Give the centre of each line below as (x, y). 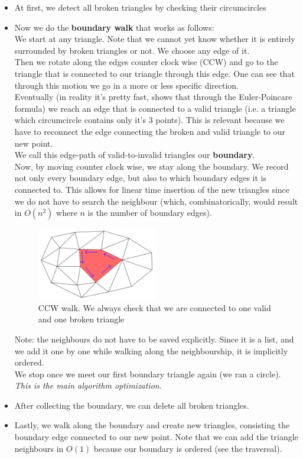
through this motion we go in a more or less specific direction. (127, 85)
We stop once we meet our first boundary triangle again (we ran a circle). (148, 374)
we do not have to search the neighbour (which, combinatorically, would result (156, 201)
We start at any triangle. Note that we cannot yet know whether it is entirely (155, 39)
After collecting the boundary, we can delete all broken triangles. (132, 405)
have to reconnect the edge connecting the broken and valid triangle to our (150, 131)
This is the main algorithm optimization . (88, 385)
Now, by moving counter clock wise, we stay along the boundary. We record (151, 166)
